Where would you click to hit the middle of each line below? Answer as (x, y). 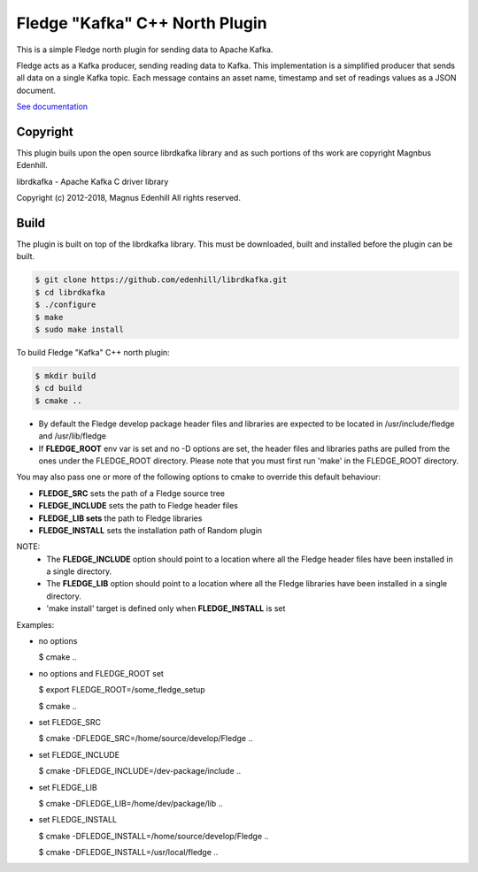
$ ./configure (66, 305)
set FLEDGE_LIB (68, 787)
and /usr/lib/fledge (72, 436)
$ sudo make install (79, 330)
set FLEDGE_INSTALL (78, 820)
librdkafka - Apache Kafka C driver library (93, 181)
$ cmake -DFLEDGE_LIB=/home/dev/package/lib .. (131, 803)
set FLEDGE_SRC (70, 722)
